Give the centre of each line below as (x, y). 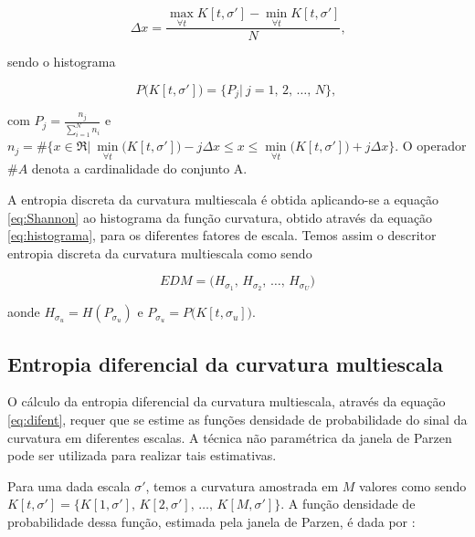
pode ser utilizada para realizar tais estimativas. (142, 455)
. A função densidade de (348, 504)
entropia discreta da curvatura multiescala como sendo (160, 253)
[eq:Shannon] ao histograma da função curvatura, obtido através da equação (220, 217)
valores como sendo (413, 485)
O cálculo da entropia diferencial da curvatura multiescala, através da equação (227, 401)
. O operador (431, 146)
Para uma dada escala (69, 485)
